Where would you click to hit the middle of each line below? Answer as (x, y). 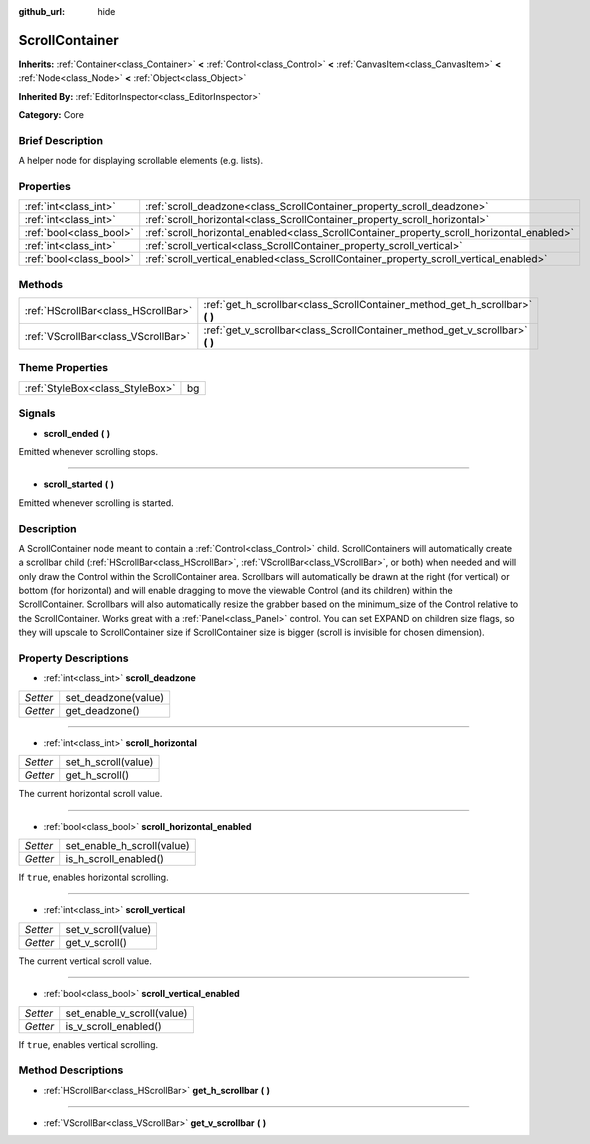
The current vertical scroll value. (85, 961)
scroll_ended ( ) (77, 433)
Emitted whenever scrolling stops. (88, 451)
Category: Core (51, 115)
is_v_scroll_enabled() (113, 1026)
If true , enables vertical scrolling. (88, 1044)
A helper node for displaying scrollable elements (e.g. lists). (141, 161)
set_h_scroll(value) (109, 762)
